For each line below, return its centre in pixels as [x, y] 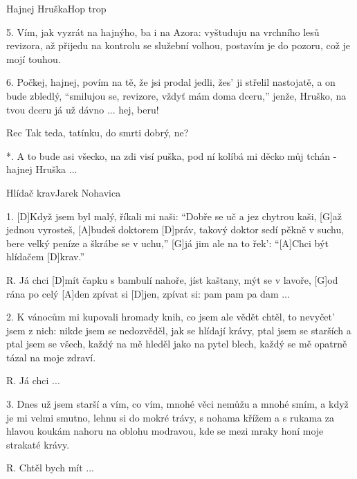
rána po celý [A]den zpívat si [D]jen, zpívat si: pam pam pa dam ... [148, 293]
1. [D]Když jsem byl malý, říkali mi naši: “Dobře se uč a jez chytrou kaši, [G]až [174, 216]
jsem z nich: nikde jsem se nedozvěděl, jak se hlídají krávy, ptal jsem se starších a [179, 330]
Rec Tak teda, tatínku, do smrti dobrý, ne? [98, 133]
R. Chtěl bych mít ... [50, 468]
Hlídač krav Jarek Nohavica [64, 192]
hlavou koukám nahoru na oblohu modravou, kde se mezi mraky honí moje [165, 431]
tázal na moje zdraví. [51, 357]
